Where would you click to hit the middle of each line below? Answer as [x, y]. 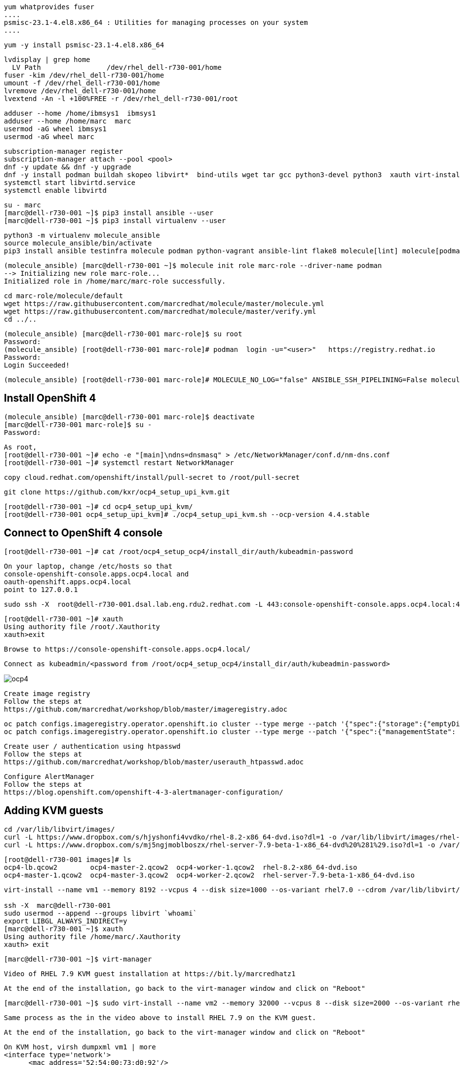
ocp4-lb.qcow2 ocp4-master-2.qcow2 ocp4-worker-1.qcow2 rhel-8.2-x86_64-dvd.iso [181, 867]
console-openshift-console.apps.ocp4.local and [96, 574]
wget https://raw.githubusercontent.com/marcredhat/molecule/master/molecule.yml [164, 304]
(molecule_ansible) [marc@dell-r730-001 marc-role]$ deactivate [129, 417]
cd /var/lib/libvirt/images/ [59, 829]
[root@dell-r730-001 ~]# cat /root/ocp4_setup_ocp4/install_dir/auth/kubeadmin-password [179, 551]
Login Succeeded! [37, 365]
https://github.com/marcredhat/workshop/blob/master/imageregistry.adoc [146, 709]
